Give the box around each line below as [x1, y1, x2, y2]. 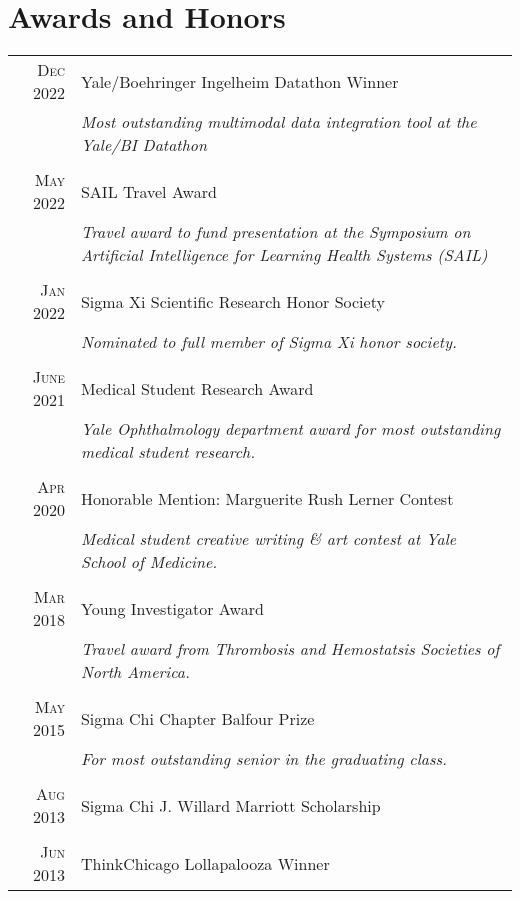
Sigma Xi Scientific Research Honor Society [80, 289, 385, 313]
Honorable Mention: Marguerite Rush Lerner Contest [80, 486, 454, 510]
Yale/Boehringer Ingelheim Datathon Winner [80, 69, 399, 93]
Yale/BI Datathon [80, 133, 207, 157]
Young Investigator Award [80, 596, 264, 620]
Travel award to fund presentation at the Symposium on [80, 220, 471, 244]
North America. [80, 660, 190, 684]
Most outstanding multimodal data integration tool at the [80, 110, 477, 134]
